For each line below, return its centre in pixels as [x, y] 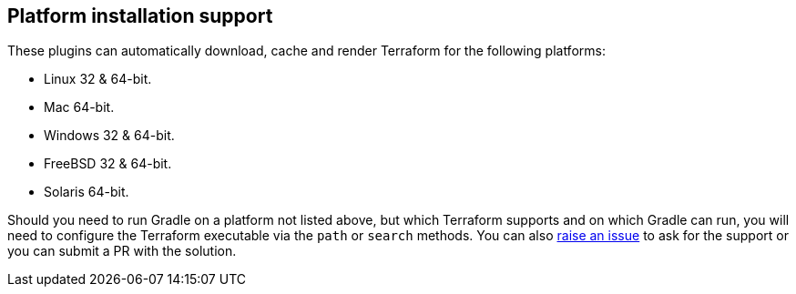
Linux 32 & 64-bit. [98, 79]
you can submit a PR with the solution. [122, 251]
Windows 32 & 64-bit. [109, 136]
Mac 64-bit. [79, 107]
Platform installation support [140, 16]
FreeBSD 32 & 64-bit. [108, 164]
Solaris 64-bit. [87, 192]
